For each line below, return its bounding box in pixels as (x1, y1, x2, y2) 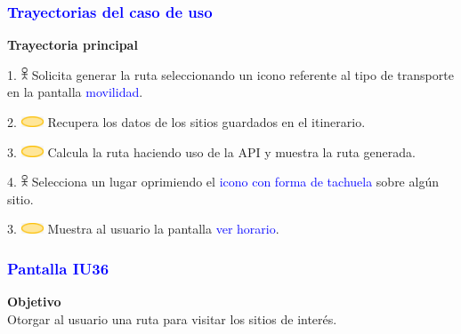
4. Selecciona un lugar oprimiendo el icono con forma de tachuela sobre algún (7, 172, 439, 191)
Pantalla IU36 (7, 257, 109, 279)
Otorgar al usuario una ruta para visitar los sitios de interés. (7, 309, 337, 328)
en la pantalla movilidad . (7, 83, 143, 101)
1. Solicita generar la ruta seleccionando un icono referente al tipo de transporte (7, 65, 454, 83)
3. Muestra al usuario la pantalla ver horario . (7, 219, 279, 238)
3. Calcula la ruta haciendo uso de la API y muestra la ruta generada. (7, 142, 416, 161)
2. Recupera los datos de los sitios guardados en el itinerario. (7, 113, 366, 131)
